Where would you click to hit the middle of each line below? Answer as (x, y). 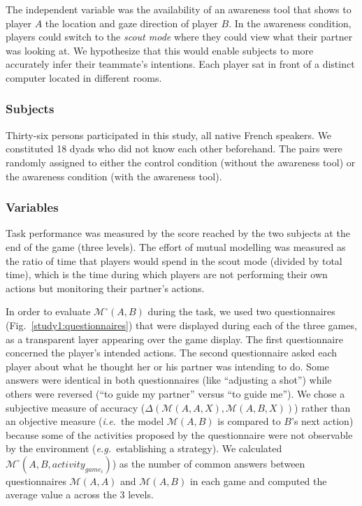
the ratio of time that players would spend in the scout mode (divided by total (174, 260)
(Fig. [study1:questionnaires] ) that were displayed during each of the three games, (181, 325)
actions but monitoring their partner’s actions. (105, 288)
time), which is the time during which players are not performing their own (167, 274)
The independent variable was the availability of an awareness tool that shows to (179, 9)
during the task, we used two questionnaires (241, 311)
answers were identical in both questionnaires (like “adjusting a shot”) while (169, 380)
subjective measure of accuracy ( (75, 407)
